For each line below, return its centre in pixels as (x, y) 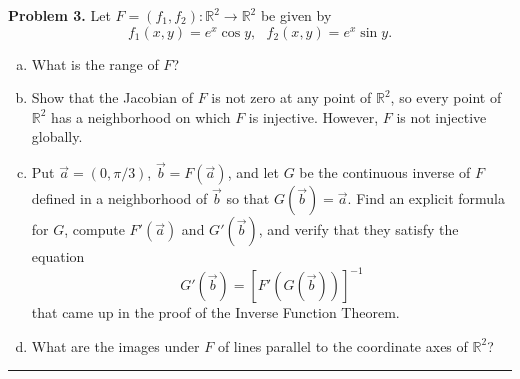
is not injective (441, 116)
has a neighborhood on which (141, 116)
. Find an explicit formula (426, 198)
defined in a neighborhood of (119, 198)
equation (58, 256)
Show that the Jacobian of (112, 97)
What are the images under (115, 345)
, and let (253, 172)
